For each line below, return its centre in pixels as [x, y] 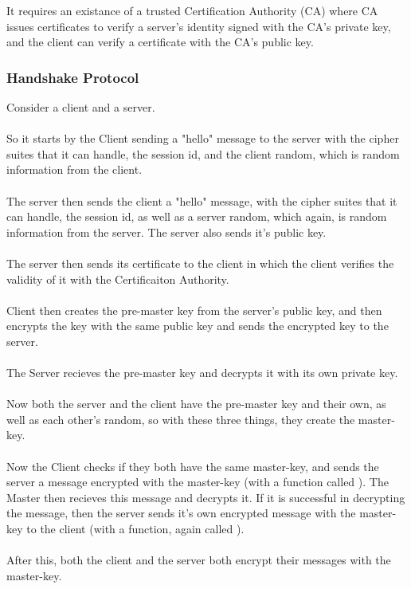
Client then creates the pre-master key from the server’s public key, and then [194, 310]
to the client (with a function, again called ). [135, 529]
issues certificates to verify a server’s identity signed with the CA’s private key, [199, 26]
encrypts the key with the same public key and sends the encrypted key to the [198, 326]
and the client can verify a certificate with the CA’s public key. [160, 42]
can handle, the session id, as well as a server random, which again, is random [197, 216]
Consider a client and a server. [81, 107]
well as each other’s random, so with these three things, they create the [181, 419]
